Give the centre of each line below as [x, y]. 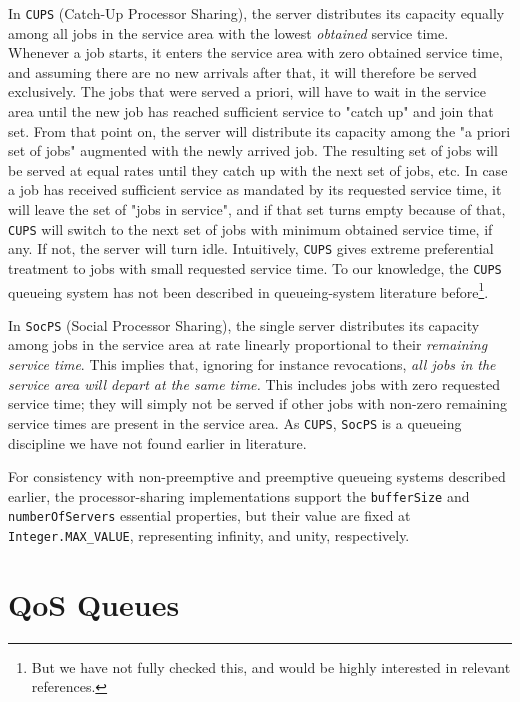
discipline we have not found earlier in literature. [157, 442]
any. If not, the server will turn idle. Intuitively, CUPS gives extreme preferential [251, 248]
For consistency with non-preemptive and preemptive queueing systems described [257, 476]
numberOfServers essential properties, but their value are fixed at [209, 515]
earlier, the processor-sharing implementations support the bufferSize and [239, 495]
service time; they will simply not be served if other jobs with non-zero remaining [258, 403]
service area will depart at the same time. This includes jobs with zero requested [254, 383]
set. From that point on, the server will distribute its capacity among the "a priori [259, 130]
